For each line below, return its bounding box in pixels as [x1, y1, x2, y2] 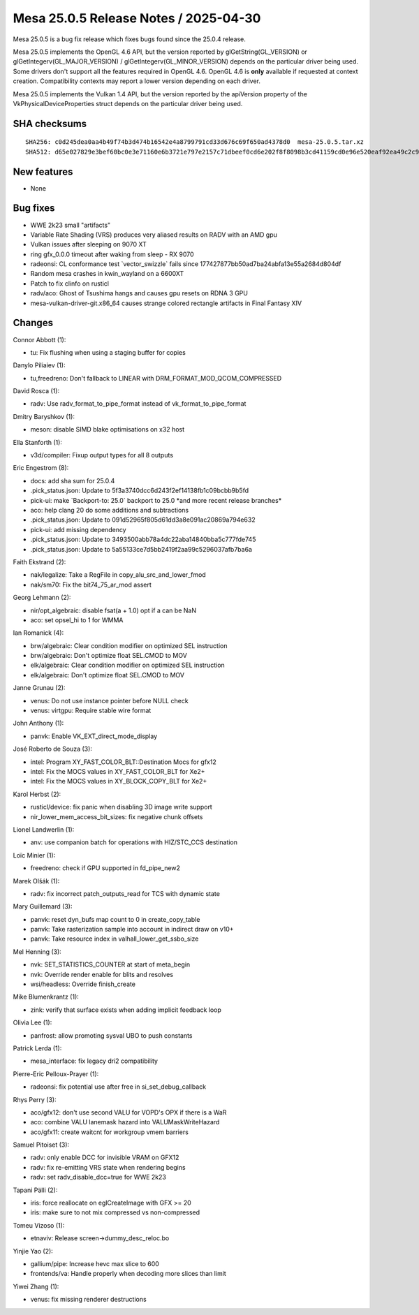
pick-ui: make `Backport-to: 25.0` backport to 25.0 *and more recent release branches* [30, 496, 282, 504]
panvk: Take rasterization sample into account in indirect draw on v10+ [30, 925, 234, 934]
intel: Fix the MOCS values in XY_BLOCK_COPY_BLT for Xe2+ [30, 777, 207, 786]
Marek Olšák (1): [13, 876, 60, 885]
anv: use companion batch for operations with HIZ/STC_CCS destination [30, 838, 237, 846]
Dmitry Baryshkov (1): [13, 412, 75, 420]
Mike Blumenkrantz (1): [13, 992, 80, 1001]
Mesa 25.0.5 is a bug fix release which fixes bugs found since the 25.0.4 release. [13, 35, 246, 43]
